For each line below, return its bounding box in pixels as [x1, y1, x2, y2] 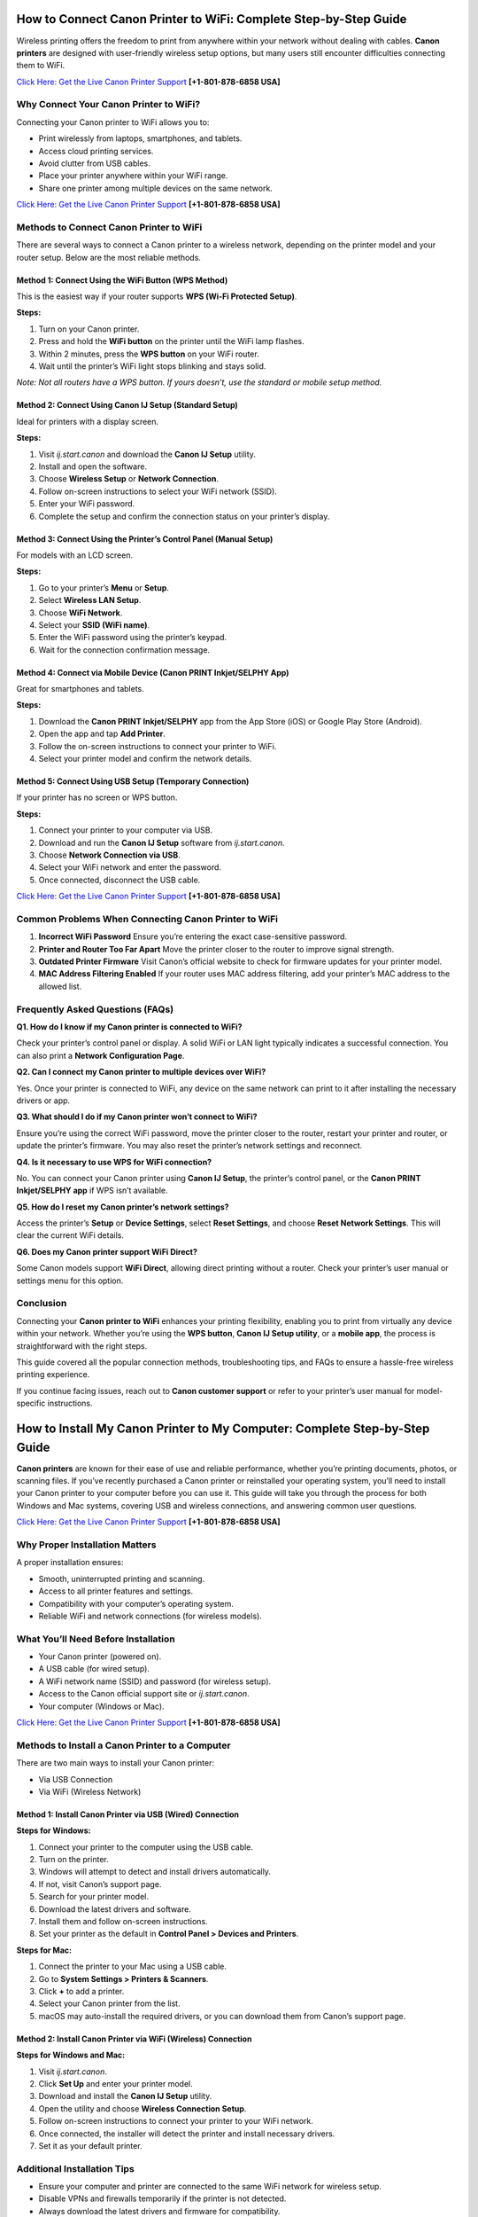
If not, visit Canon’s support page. [38, 1878, 162, 1889]
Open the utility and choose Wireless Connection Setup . [38, 2103, 247, 2114]
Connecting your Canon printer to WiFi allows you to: [16, 116, 210, 128]
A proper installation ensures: [16, 1557, 124, 1568]
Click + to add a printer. [38, 1986, 125, 1996]
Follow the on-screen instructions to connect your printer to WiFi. [38, 740, 277, 751]
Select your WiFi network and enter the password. [38, 862, 221, 873]
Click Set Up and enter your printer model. [38, 2078, 194, 2088]
